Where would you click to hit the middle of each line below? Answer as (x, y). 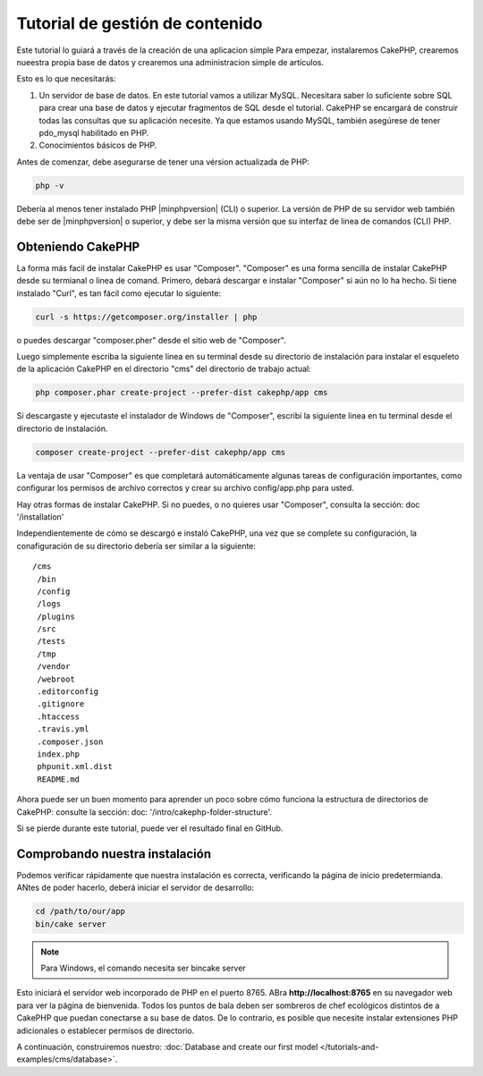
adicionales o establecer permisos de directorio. (106, 1030)
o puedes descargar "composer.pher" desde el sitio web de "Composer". (151, 340)
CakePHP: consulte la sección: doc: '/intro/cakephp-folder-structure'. (144, 812)
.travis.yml (63, 729)
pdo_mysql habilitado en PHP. (94, 132)
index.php (59, 754)
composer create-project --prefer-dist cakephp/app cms (161, 452)
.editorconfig (68, 692)
